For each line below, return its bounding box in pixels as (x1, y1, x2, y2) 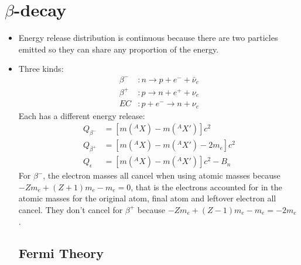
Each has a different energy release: (18, 109, 145, 121)
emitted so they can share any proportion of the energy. (18, 43, 219, 55)
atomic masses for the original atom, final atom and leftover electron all (18, 192, 276, 204)
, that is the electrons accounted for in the (131, 180, 282, 193)
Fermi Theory (18, 243, 104, 261)
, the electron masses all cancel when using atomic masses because (43, 169, 281, 182)
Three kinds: (18, 62, 64, 75)
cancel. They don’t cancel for (18, 203, 123, 215)
